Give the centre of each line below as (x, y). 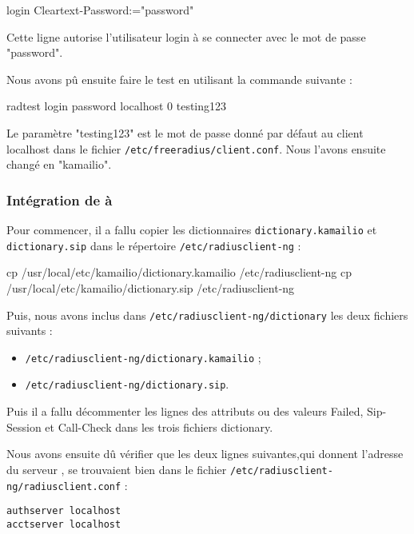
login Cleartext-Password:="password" (100, 10)
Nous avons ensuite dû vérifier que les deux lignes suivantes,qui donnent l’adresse (205, 454)
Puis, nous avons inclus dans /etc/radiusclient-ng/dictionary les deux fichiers (207, 315)
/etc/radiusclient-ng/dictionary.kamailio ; (143, 357)
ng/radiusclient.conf (64, 486)
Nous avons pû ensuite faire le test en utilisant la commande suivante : (179, 79)
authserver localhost (64, 511)
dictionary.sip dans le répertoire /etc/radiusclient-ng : (154, 245)
